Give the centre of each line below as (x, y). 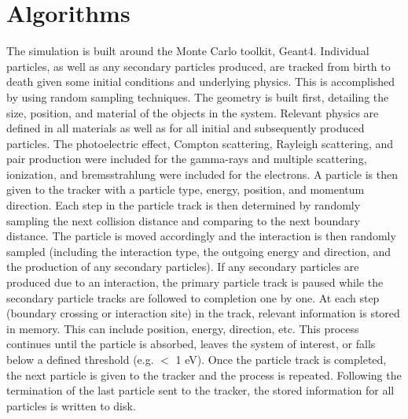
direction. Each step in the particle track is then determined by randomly (184, 205)
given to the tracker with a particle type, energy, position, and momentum (186, 189)
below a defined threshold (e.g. (80, 359)
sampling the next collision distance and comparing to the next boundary (183, 220)
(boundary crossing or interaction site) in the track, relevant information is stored (203, 313)
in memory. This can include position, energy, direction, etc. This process (183, 328)
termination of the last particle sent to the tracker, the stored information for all (200, 390)
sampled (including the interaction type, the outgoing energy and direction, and (199, 251)
